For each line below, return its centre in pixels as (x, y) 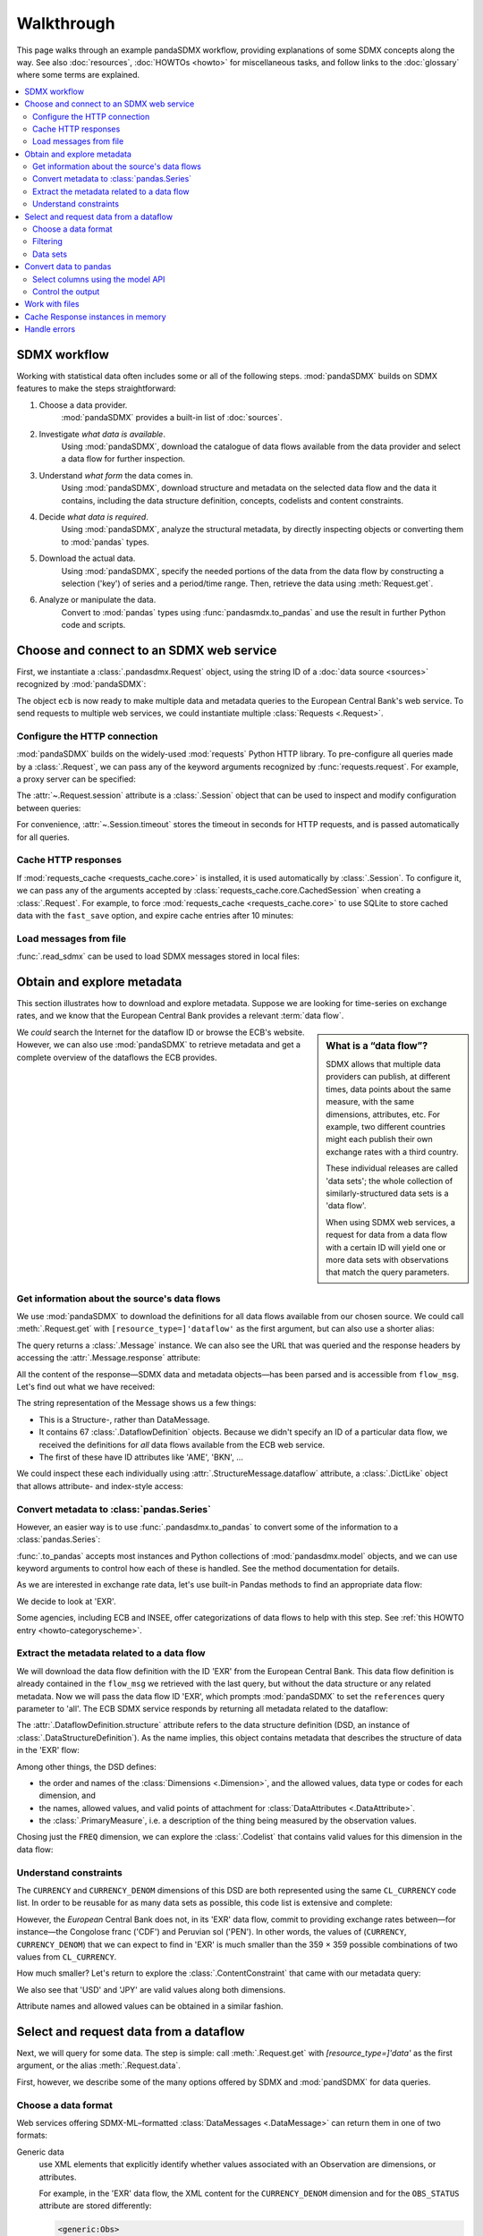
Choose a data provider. (83, 405)
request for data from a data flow (387, 1235)
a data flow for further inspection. (123, 459)
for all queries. (43, 837)
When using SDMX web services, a (391, 1222)
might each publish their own (379, 1139)
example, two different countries (386, 1126)
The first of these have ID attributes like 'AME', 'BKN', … (141, 1457)
